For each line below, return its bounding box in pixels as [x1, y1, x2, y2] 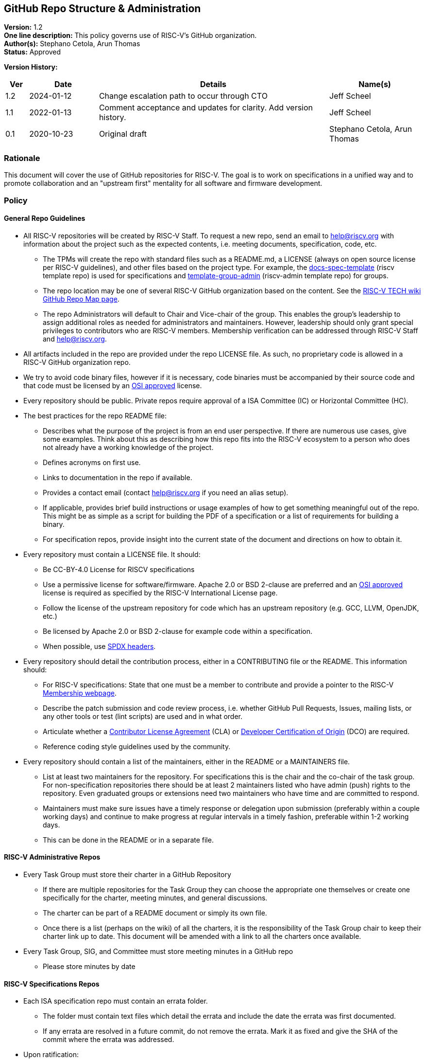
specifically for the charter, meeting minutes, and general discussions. [43, 893, 268, 902]
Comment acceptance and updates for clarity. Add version [99, 103, 313, 113]
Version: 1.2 [4, 23, 43, 32]
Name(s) [358, 79, 391, 90]
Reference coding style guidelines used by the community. [43, 742, 231, 751]
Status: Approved [4, 48, 61, 56]
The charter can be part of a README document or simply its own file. [43, 908, 267, 917]
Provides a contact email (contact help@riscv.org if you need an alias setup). [43, 488, 289, 497]
